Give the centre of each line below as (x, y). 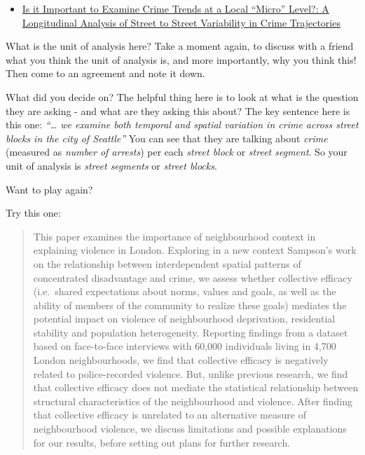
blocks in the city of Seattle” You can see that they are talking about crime (167, 138)
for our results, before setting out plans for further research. (162, 442)
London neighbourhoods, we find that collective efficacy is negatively (181, 360)
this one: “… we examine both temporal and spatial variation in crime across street (182, 124)
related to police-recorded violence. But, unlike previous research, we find (191, 373)
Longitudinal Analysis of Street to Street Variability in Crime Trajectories (181, 22)
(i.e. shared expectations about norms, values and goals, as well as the (185, 291)
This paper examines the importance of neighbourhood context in (174, 236)
